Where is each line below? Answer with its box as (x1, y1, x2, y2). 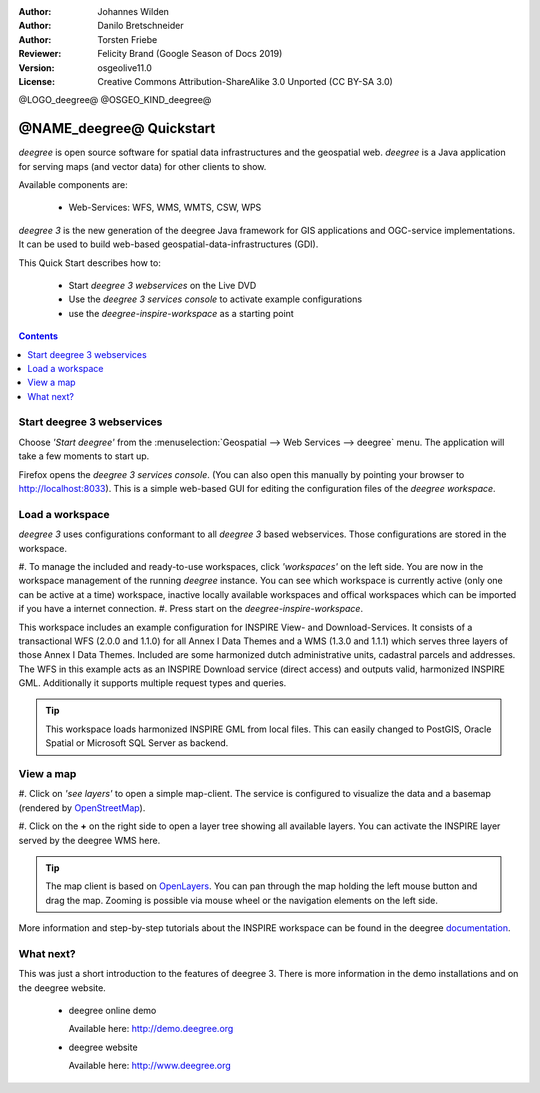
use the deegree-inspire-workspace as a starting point (68, 307, 294, 319)
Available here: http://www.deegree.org (68, 1060, 232, 1072)
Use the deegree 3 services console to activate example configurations (68, 293, 363, 305)
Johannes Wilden (97, 6, 170, 17)
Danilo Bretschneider (97, 20, 184, 32)
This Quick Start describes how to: (18, 256, 162, 269)
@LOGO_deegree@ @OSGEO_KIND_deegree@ (18, 94, 212, 106)
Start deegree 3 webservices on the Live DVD (68, 279, 257, 291)
